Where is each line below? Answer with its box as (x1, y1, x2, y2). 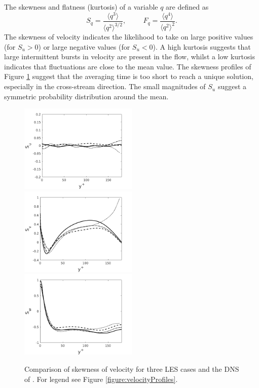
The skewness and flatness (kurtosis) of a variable (4, 2, 158, 12)
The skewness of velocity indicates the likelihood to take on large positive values (4, 31, 253, 42)
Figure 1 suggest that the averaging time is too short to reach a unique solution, (4, 71, 253, 82)
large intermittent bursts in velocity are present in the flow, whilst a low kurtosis (4, 51, 255, 62)
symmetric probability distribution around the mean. (4, 91, 169, 101)
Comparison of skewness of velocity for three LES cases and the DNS (24, 364, 239, 374)
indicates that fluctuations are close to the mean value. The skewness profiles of (4, 61, 251, 71)
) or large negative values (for (38, 41, 130, 52)
